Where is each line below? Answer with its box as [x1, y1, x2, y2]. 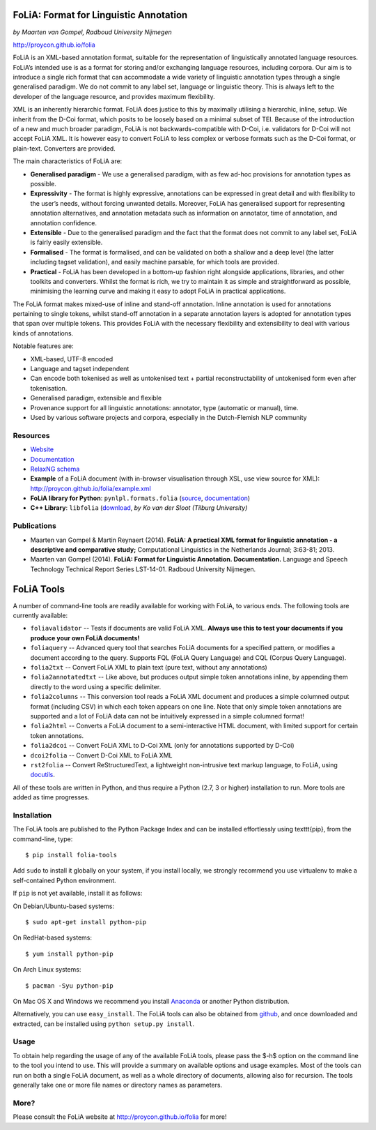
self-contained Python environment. [13, 876, 116, 884]
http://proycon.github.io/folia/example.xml [30, 484, 151, 492]
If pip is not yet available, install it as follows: [13, 889, 143, 898]
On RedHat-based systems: [13, 933, 93, 942]
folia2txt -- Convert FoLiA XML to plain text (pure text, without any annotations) [30, 663, 267, 672]
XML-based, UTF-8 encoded [30, 354, 113, 363]
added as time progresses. [13, 793, 90, 801]
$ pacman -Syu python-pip [25, 981, 114, 990]
